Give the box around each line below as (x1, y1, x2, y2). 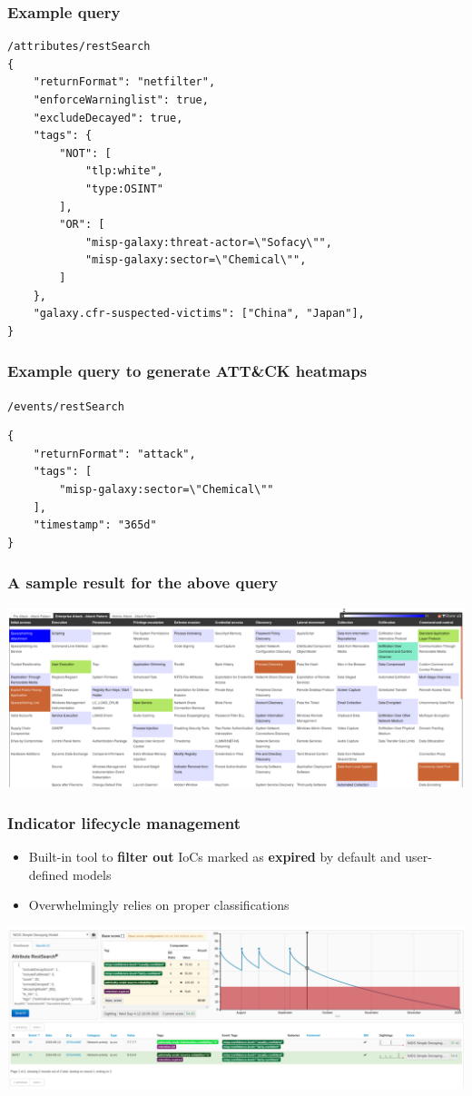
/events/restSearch (7, 400, 124, 413)
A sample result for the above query (7, 571, 279, 594)
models (73, 864, 112, 884)
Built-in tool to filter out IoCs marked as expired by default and (28, 847, 401, 866)
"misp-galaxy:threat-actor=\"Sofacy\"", (84, 235, 332, 249)
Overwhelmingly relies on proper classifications (28, 895, 290, 914)
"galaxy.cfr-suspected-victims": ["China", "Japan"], (33, 307, 365, 321)
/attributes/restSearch (7, 40, 151, 54)
